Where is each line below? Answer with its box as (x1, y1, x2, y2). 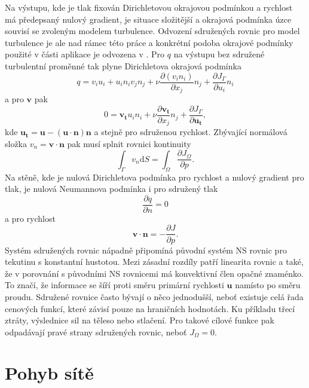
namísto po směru (235, 279, 301, 291)
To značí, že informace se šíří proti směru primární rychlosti (5, 279, 224, 291)
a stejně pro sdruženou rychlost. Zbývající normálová (94, 126, 287, 138)
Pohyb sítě (5, 360, 94, 385)
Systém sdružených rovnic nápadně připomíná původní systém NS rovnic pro (5, 243, 287, 256)
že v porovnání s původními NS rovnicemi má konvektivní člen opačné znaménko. (5, 267, 304, 279)
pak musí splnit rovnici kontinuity (67, 137, 191, 149)
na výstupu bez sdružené (173, 48, 265, 60)
